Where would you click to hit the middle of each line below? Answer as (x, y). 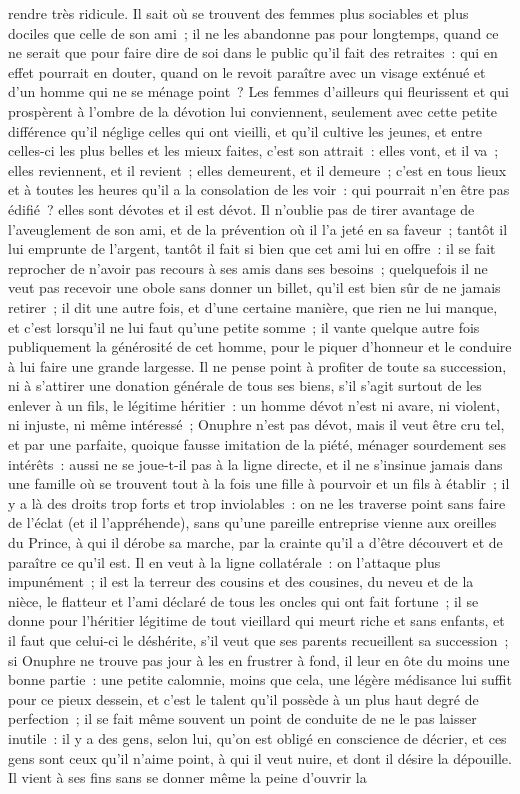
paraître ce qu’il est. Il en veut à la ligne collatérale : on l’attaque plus (224, 561)
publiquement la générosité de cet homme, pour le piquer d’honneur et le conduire (260, 346)
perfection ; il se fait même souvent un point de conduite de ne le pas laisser (242, 718)
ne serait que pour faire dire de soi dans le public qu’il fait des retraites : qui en (253, 52)
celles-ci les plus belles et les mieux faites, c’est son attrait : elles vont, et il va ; (253, 150)
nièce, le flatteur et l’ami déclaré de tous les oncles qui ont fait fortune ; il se (243, 600)
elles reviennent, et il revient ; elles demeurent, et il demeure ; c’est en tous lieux (257, 169)
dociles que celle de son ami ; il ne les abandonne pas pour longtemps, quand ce (253, 32)
